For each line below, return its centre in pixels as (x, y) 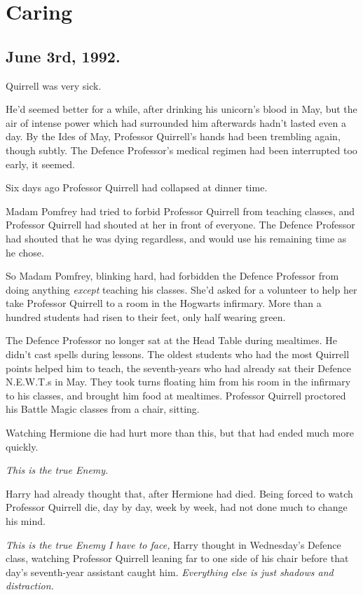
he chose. (25, 252)
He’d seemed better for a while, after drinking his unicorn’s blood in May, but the (181, 109)
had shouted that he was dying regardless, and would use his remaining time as (176, 238)
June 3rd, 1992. (63, 56)
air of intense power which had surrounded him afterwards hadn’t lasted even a (176, 122)
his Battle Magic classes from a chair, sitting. (103, 409)
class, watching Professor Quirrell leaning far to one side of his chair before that (177, 558)
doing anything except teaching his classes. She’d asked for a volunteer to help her (181, 289)
